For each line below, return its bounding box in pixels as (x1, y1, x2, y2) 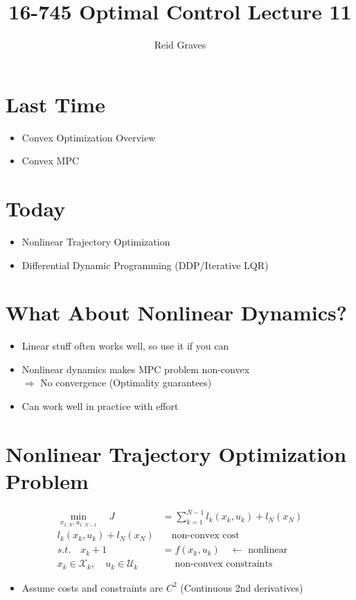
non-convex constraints (175, 559, 273, 569)
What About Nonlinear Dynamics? (6, 298, 347, 327)
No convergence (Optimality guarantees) (40, 375, 212, 390)
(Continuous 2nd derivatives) (180, 580, 303, 594)
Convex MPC (21, 153, 80, 168)
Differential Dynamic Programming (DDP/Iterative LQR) (21, 257, 269, 272)
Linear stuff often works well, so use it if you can (21, 338, 229, 353)
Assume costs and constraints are (21, 580, 163, 594)
